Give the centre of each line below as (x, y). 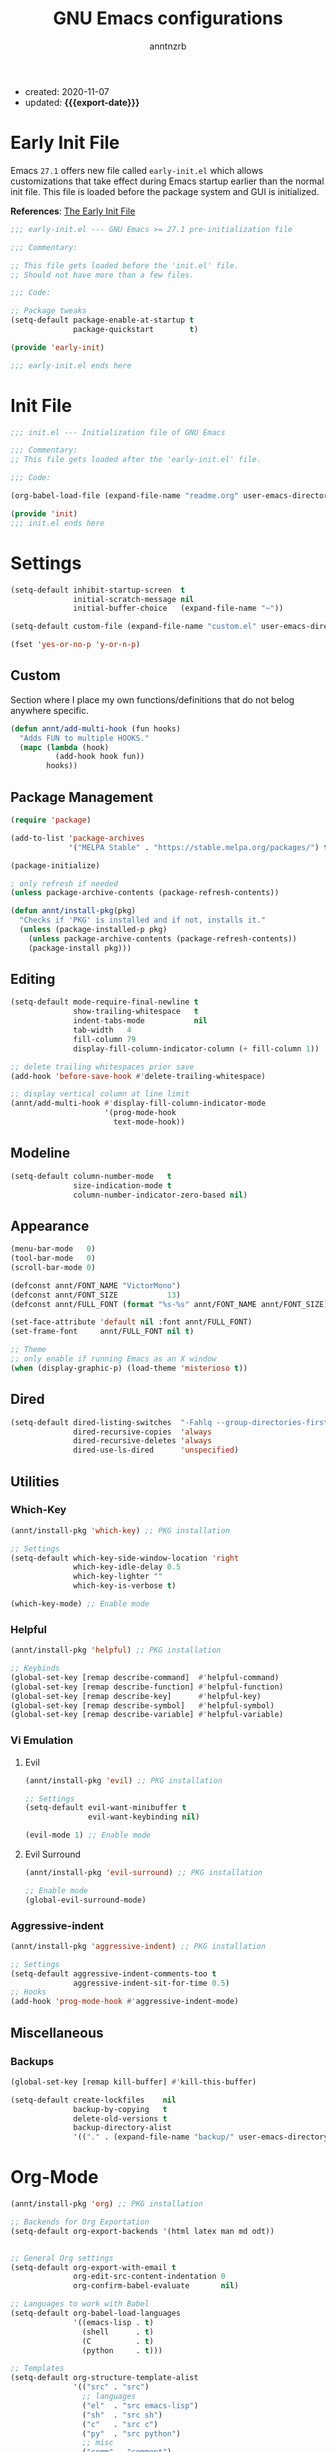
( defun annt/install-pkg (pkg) (73, 911)
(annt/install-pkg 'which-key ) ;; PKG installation (120, 1530)
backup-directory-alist (122, 2128)
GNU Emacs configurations (168, 18)
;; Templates (37, 2368)
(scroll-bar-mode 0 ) (53, 1267)
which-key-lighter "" (118, 1577)
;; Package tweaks (48, 311)
